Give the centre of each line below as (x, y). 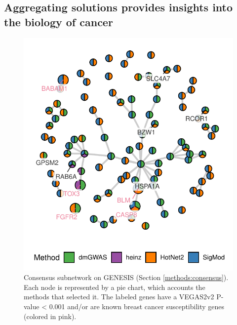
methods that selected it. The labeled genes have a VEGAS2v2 (119, 297)
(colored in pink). (50, 316)
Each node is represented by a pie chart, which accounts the (115, 287)
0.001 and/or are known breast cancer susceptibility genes (137, 306)
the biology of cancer (59, 21)
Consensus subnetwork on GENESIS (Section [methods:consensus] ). (126, 277)
